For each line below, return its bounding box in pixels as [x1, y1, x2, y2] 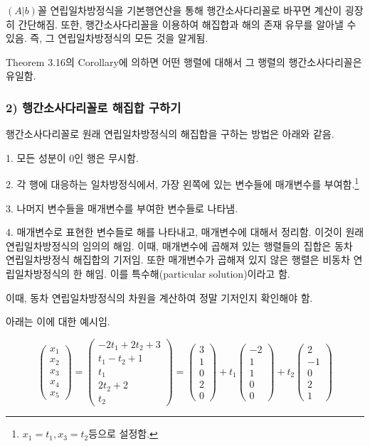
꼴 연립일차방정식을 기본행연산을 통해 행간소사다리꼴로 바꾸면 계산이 [37, 3, 342, 17]
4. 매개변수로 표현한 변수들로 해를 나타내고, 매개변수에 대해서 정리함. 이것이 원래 [6, 224, 364, 239]
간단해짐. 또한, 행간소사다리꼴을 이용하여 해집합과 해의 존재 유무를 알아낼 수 [18, 16, 356, 31]
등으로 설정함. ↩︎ [88, 426, 158, 441]
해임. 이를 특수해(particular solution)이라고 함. [85, 266, 290, 281]
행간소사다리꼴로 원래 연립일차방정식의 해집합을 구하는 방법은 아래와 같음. [6, 126, 334, 141]
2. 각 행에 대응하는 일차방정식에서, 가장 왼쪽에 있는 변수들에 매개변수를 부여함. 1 [6, 175, 359, 192]
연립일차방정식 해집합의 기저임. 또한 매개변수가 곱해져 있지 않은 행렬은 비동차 [6, 252, 350, 267]
